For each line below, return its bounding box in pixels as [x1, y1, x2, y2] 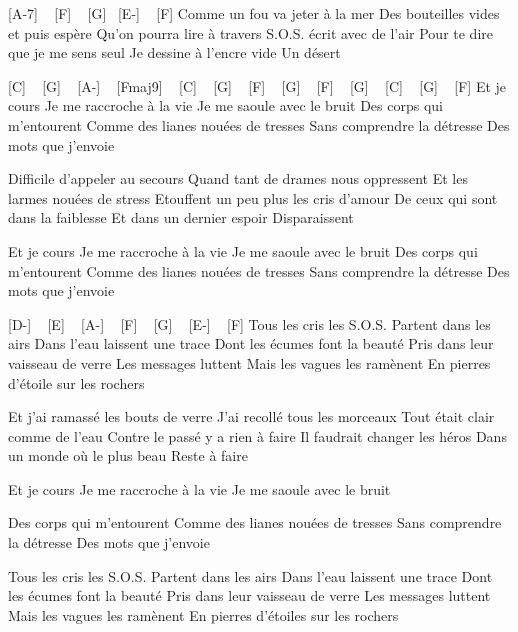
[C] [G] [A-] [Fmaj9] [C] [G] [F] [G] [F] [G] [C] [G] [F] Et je [8, 75, 507, 96]
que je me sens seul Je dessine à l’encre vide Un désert [8, 42, 341, 63]
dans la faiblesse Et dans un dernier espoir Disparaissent [8, 207, 354, 228]
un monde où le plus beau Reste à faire [8, 445, 248, 466]
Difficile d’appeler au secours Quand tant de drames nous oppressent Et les [8, 168, 468, 189]
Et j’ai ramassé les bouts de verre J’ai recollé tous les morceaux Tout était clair [8, 406, 495, 427]
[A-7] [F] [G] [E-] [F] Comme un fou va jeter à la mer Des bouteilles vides [8, 3, 500, 23]
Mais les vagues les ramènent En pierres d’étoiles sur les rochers [8, 604, 399, 625]
